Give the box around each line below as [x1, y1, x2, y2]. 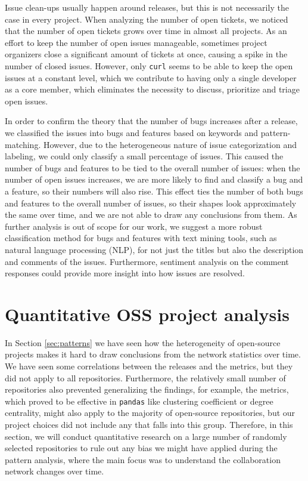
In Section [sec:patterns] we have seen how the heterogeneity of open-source [5, 336, 281, 349]
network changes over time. [5, 465, 104, 477]
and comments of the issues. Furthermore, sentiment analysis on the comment [5, 255, 289, 267]
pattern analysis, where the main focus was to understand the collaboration [5, 453, 281, 465]
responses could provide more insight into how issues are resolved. [5, 267, 245, 279]
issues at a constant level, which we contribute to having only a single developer [5, 71, 297, 84]
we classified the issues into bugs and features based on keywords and [5, 127, 259, 138]
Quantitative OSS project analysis [5, 301, 290, 326]
